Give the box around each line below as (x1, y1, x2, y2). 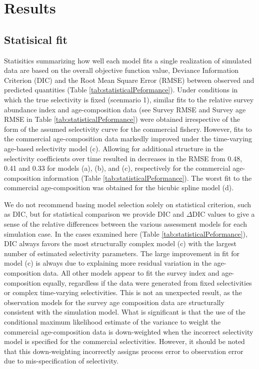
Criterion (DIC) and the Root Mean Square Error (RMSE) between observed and (4, 74, 254, 85)
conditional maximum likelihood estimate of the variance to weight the (4, 317, 221, 327)
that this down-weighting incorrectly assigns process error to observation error (4, 346, 243, 356)
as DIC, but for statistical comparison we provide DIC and (4, 209, 184, 219)
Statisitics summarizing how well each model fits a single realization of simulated (4, 55, 252, 65)
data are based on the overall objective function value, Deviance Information (4, 65, 239, 75)
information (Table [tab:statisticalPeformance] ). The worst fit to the (43, 172, 252, 183)
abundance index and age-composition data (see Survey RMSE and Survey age (4, 104, 246, 114)
